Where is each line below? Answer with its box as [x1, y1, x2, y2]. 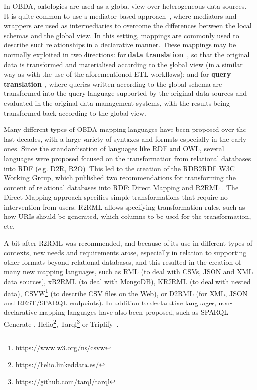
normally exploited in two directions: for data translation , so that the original [4, 49, 250, 59]
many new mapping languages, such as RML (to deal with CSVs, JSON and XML [4, 266, 253, 277]
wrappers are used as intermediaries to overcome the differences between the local [4, 20, 252, 31]
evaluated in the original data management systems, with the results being [4, 97, 230, 108]
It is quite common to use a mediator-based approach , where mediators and [4, 10, 237, 21]
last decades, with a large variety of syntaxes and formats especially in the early [4, 133, 247, 144]
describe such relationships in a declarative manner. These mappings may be [4, 40, 236, 50]
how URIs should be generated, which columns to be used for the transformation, [4, 211, 251, 221]
